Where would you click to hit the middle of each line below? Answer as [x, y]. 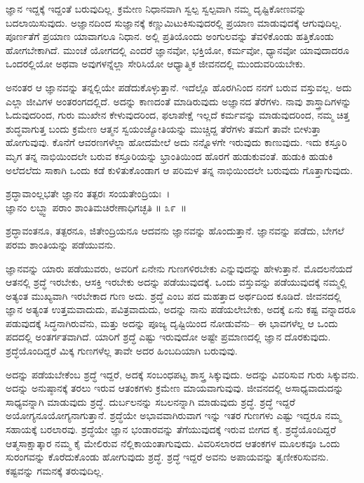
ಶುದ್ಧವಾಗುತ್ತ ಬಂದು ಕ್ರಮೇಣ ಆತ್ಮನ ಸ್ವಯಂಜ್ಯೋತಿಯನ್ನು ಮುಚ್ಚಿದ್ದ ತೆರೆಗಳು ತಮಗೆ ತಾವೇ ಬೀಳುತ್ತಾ [163, 128]
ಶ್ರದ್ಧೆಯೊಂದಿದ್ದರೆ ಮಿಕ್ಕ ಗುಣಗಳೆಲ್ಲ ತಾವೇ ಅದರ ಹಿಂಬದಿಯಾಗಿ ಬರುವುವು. [122, 351]
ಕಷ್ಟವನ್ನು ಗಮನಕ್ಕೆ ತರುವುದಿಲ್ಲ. [55, 470]
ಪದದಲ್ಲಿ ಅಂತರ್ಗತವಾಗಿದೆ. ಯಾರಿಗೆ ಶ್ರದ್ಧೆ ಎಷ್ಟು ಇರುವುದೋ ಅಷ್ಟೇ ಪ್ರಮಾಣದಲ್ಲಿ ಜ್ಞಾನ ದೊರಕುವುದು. [168, 337]
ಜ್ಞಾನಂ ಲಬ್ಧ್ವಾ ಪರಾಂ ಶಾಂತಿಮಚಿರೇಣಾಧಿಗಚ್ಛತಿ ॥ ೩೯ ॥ [96, 207]
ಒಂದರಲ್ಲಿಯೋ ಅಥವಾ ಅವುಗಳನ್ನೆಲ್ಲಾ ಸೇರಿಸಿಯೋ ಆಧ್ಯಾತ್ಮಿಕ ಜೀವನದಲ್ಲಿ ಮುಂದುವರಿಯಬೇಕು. [156, 64]
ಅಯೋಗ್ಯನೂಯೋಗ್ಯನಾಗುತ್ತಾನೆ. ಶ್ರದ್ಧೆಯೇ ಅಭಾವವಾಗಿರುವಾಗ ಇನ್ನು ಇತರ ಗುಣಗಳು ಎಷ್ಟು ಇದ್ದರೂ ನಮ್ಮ [174, 415]
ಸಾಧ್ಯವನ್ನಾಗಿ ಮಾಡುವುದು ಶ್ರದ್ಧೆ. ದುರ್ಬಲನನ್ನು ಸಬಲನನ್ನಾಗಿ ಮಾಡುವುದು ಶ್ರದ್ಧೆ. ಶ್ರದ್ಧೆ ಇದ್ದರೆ [150, 401]
